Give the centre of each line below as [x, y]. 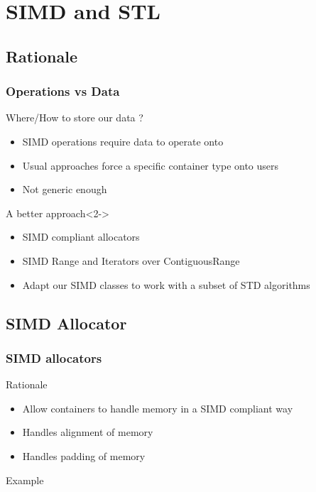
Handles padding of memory [84, 455]
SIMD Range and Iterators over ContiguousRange [131, 260]
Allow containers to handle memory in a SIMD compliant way [158, 408]
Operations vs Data [63, 91]
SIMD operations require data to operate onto [123, 141]
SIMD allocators [54, 357]
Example [25, 480]
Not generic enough [65, 189]
